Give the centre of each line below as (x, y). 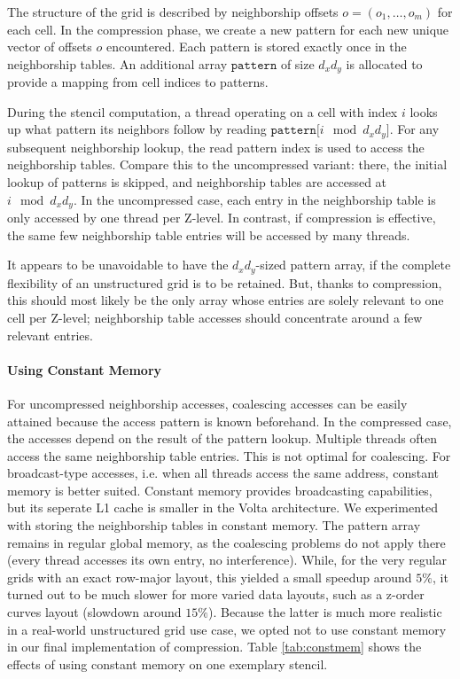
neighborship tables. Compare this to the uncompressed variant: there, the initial (227, 164)
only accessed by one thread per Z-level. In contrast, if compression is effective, (222, 218)
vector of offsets (50, 47)
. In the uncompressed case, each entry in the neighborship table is (254, 199)
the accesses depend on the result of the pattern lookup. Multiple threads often (222, 438)
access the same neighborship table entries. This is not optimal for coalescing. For (229, 455)
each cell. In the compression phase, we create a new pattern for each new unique (228, 29)
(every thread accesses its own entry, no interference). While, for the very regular (227, 560)
